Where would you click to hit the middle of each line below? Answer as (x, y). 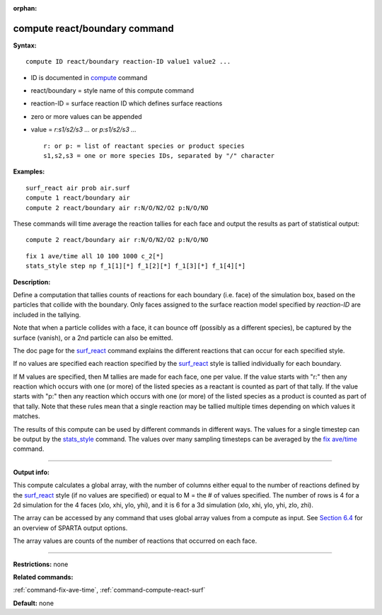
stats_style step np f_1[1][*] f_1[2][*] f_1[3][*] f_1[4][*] (136, 266)
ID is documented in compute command (89, 77)
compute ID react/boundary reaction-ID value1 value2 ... (128, 62)
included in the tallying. (47, 314)
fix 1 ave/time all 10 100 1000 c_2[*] (95, 256)
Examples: (29, 172)
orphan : (25, 8)
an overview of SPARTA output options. (70, 528)
